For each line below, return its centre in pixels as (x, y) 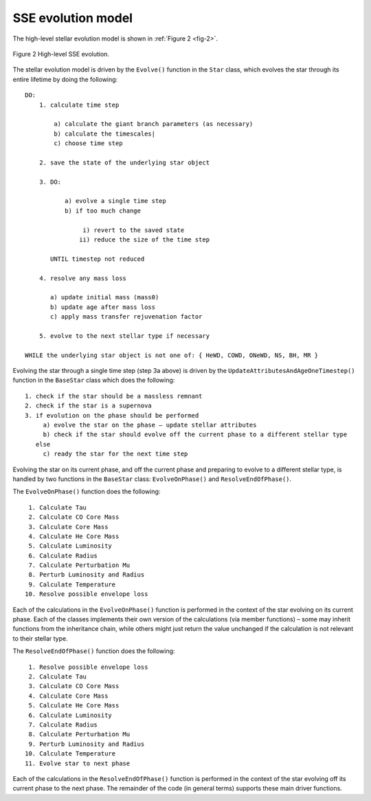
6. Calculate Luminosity (70, 715)
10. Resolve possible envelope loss (87, 594)
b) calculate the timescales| (105, 133)
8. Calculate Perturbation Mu (79, 734)
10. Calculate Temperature (70, 754)
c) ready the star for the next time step (115, 454)
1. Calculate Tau (58, 507)
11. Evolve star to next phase (78, 763)
